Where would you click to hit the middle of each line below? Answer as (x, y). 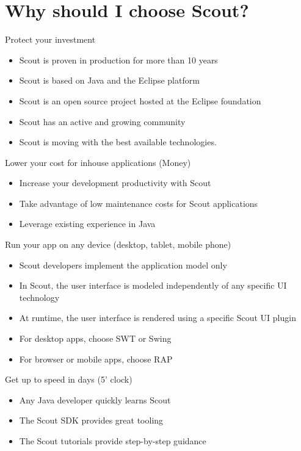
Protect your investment (50, 39)
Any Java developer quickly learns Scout (95, 399)
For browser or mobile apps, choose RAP (96, 359)
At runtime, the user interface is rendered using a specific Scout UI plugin (158, 318)
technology (39, 297)
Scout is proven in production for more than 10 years (118, 60)
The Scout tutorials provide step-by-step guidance (113, 441)
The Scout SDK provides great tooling (91, 420)
